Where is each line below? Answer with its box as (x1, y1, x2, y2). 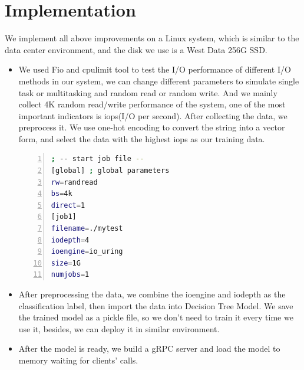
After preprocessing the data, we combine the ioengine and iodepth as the (18, 288, 286, 300)
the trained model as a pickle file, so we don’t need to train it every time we (18, 311, 293, 323)
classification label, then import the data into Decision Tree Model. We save (18, 299, 293, 312)
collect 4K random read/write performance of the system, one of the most (18, 98, 286, 110)
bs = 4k (51, 189, 72, 198)
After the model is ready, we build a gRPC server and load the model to (18, 342, 280, 355)
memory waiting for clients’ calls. (18, 353, 138, 366)
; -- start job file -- (51, 155, 144, 163)
